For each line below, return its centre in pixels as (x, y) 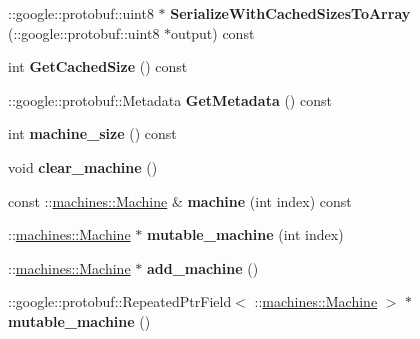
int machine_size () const (92, 133)
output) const (213, 32)
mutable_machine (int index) (245, 234)
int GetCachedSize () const (98, 66)
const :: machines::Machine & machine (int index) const (180, 200)
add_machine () (202, 267)
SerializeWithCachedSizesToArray (290, 13)
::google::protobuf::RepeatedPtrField (120, 301)
